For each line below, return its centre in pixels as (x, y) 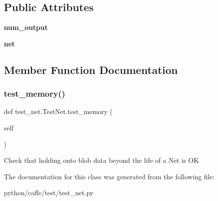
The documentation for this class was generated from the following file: (109, 176)
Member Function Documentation (91, 69)
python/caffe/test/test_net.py (49, 193)
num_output (26, 27)
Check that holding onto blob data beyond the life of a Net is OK (101, 160)
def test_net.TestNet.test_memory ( (58, 111)
